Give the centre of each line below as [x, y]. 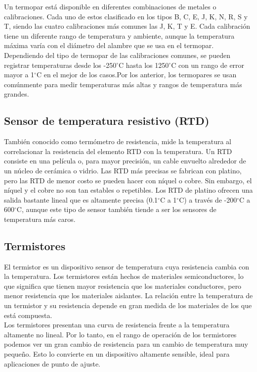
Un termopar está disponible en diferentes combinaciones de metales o [110, 6]
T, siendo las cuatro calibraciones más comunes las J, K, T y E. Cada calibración [127, 26]
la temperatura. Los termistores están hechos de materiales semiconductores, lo [124, 276]
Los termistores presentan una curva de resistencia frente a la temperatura [117, 325]
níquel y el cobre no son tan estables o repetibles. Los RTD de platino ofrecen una [128, 190]
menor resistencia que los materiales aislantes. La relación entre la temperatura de [128, 295]
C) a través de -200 [208, 199]
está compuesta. [28, 315]
